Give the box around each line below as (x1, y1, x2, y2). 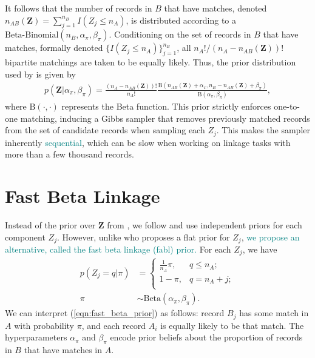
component (5, 230, 46, 243)
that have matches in (24, 343, 103, 356)
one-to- (274, 100, 300, 113)
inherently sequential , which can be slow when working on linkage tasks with (5, 136, 291, 148)
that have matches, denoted (164, 2, 267, 14)
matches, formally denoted (5, 41, 103, 54)
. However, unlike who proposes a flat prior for (56, 230, 230, 243)
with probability (14, 319, 75, 331)
